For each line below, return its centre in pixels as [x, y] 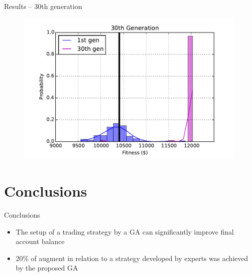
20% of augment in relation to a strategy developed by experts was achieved [132, 258]
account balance [40, 241]
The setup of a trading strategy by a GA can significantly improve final [125, 231]
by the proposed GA [47, 268]
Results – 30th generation [43, 6]
